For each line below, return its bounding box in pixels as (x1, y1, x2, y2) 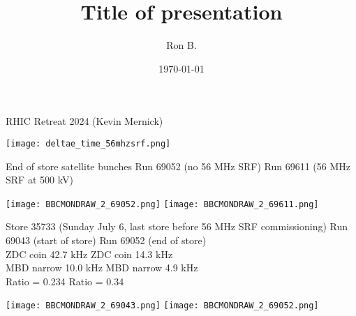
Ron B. (166, 38, 197, 52)
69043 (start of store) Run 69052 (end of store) (6, 233, 207, 247)
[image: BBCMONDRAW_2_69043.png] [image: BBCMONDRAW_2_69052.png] (6, 301, 319, 311)
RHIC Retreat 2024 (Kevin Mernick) (6, 114, 163, 128)
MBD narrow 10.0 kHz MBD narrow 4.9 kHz (6, 260, 198, 275)
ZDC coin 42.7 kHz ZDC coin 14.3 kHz (6, 246, 173, 261)
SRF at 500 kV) (6, 172, 73, 187)
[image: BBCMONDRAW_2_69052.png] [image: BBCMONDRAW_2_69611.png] (6, 199, 319, 209)
